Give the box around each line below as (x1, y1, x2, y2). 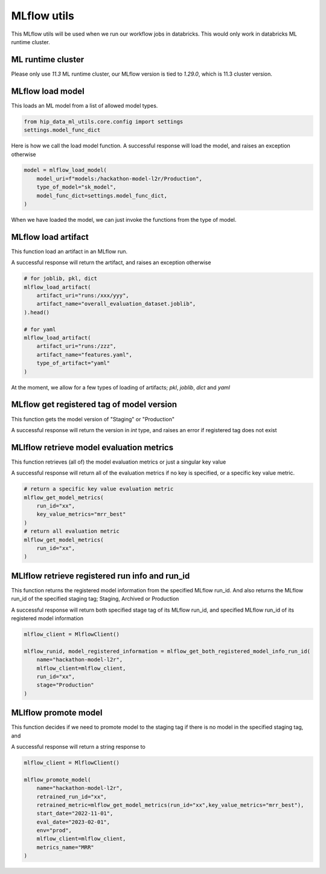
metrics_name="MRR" (36, 844, 95, 850)
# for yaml (24, 326, 56, 332)
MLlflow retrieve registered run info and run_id (11, 571, 190, 581)
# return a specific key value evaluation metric (24, 485, 174, 493)
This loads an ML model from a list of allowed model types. (11, 102, 158, 109)
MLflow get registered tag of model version (11, 400, 177, 410)
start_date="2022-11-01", (36, 810, 113, 817)
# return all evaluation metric (24, 528, 120, 535)
